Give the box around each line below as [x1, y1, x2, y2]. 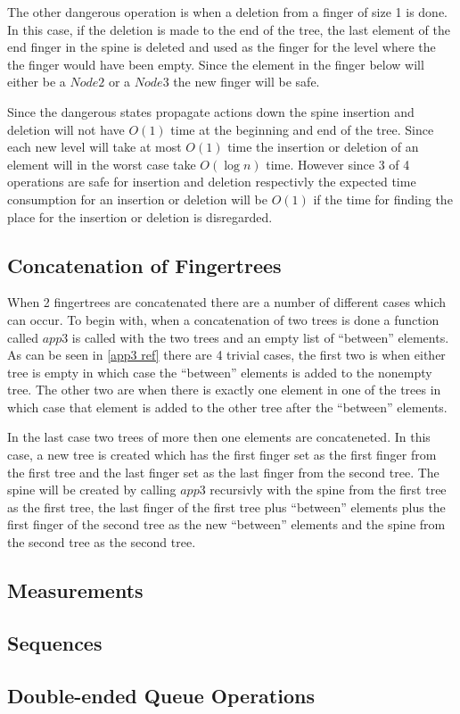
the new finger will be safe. [173, 72, 320, 91]
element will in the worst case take [7, 154, 196, 173]
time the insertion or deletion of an [227, 137, 419, 156]
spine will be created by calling [7, 480, 177, 499]
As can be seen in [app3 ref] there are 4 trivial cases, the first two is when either [7, 345, 446, 364]
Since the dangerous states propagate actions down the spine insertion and [7, 102, 415, 120]
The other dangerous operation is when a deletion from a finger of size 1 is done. [7, 3, 448, 21]
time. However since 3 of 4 [266, 154, 410, 173]
